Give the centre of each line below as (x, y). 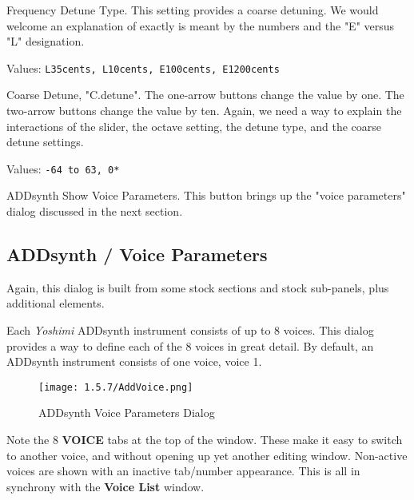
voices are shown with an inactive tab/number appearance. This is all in (183, 471)
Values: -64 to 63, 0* (63, 168)
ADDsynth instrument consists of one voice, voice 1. (134, 361)
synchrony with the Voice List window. (105, 486)
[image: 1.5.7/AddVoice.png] (116, 387)
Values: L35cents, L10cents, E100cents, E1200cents (143, 67)
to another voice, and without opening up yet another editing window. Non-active (207, 455)
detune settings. (45, 142)
